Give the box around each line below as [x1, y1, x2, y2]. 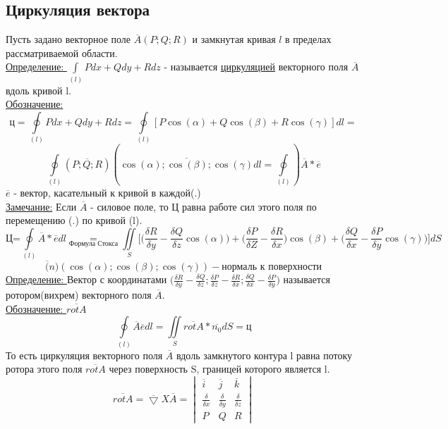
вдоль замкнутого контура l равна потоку [176, 347, 353, 362]
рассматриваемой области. [6, 45, 118, 60]
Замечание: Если [6, 199, 77, 213]
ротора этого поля [6, 361, 83, 376]
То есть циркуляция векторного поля [6, 347, 163, 362]
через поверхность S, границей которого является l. [109, 361, 330, 376]
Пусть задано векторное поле [6, 32, 131, 46]
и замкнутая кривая [192, 32, 276, 46]
